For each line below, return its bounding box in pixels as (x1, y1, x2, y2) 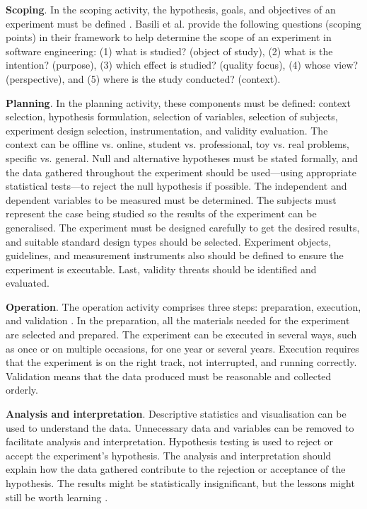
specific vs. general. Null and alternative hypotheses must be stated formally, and (6, 150, 358, 165)
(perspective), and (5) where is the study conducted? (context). (6, 71, 281, 86)
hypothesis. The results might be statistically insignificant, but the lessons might (6, 476, 355, 490)
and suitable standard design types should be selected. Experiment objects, (6, 234, 332, 248)
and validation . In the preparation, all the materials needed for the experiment (6, 313, 350, 328)
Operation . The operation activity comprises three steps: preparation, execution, (6, 299, 361, 314)
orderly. (6, 382, 38, 397)
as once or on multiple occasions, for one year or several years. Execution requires (6, 341, 359, 355)
